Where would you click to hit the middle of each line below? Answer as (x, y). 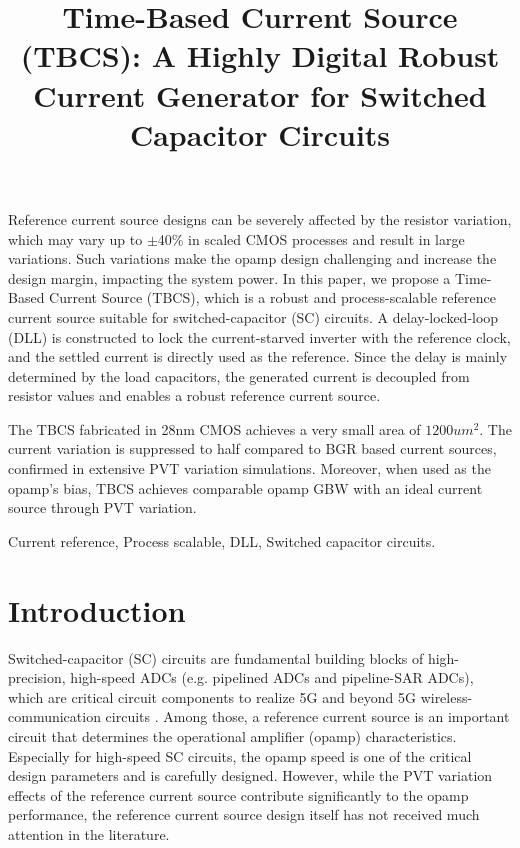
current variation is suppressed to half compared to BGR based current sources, (252, 448)
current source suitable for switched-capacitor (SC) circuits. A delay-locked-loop (253, 316)
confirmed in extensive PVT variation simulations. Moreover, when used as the (249, 468)
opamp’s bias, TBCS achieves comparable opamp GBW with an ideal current (245, 487)
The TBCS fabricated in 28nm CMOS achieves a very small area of (214, 428)
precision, (37, 677)
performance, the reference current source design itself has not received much (244, 814)
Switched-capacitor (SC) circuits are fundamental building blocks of (216, 657)
